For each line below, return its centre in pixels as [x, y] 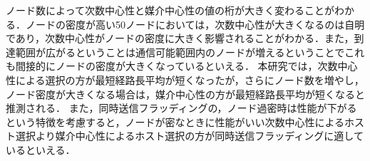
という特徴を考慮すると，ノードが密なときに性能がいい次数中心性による [175, 121]
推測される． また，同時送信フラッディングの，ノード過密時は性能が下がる [181, 108]
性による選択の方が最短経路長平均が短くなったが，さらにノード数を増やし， [185, 79]
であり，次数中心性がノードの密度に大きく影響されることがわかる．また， [180, 38]
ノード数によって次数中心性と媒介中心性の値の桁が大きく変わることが [170, 10]
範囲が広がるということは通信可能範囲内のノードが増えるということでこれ [190, 52]
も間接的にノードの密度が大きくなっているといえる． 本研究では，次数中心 [182, 66]
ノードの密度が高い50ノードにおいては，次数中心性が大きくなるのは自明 [195, 24]
